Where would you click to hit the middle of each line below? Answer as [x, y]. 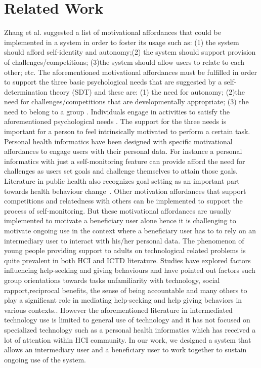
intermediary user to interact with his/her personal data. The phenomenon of [124, 240]
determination [26, 91]
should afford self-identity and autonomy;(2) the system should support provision [130, 52]
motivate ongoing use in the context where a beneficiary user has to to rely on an [130, 230]
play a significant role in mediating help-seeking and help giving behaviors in [123, 300]
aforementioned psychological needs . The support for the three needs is [115, 121]
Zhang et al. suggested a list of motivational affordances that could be [113, 32]
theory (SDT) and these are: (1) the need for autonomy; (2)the [147, 91]
